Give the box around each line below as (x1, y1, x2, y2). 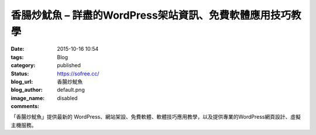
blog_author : (11, 86, 43, 94)
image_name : (11, 94, 45, 102)
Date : (11, 46, 25, 53)
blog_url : (11, 78, 33, 85)
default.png (57, 86, 85, 94)
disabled (57, 94, 78, 102)
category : (11, 62, 36, 69)
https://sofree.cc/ (57, 70, 99, 77)
